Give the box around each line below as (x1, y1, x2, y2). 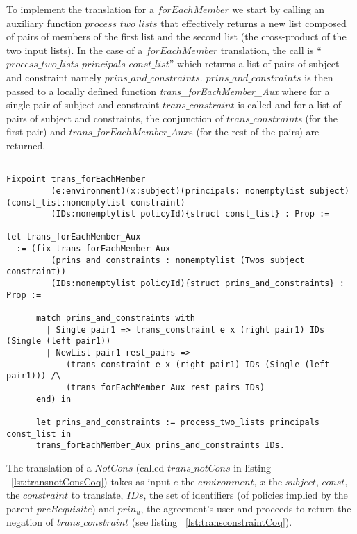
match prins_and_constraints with (35, 313, 196, 324)
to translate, (71, 487, 124, 502)
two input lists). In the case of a (6, 42, 143, 57)
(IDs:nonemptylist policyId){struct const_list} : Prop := (51, 209, 330, 219)
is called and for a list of (238, 97, 341, 112)
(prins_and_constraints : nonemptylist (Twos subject (51, 255, 305, 265)
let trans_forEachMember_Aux (6, 232, 141, 242)
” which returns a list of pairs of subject (169, 56, 340, 71)
